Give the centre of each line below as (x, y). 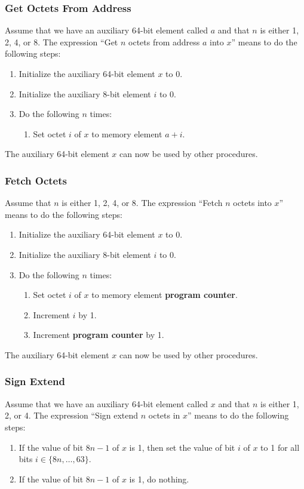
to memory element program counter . (165, 295)
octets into (252, 203)
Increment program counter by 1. (99, 335)
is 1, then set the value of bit (182, 447)
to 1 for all (280, 447)
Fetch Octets (36, 180)
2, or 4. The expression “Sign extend (72, 415)
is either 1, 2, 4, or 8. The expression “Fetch (142, 203)
